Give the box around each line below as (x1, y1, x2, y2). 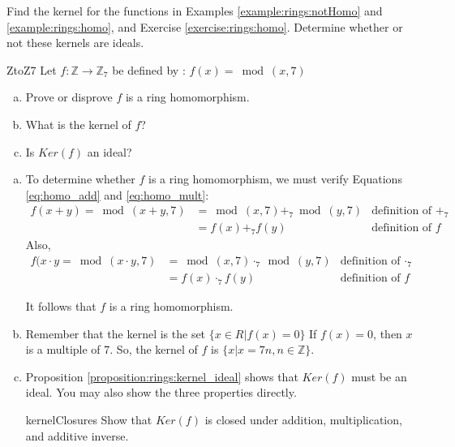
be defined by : (112, 61, 186, 78)
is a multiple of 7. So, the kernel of (25, 341, 198, 358)
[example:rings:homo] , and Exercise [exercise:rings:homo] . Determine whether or (6, 18, 403, 35)
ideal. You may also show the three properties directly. (25, 384, 297, 401)
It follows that (25, 298, 97, 315)
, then (373, 325, 402, 342)
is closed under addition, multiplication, (204, 411, 402, 428)
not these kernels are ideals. (6, 34, 144, 51)
